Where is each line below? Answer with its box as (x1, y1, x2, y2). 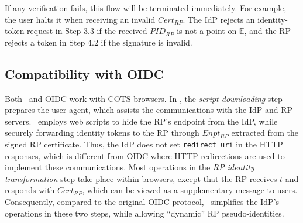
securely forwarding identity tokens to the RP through (5, 126, 199, 139)
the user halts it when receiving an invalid (5, 13, 156, 25)
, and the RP (244, 25, 291, 37)
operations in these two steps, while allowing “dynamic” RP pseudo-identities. (5, 207, 284, 219)
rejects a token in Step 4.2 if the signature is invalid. (5, 36, 192, 48)
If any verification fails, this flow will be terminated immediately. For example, (5, 2, 287, 13)
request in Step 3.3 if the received (27, 25, 147, 37)
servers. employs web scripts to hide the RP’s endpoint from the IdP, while (5, 115, 278, 127)
